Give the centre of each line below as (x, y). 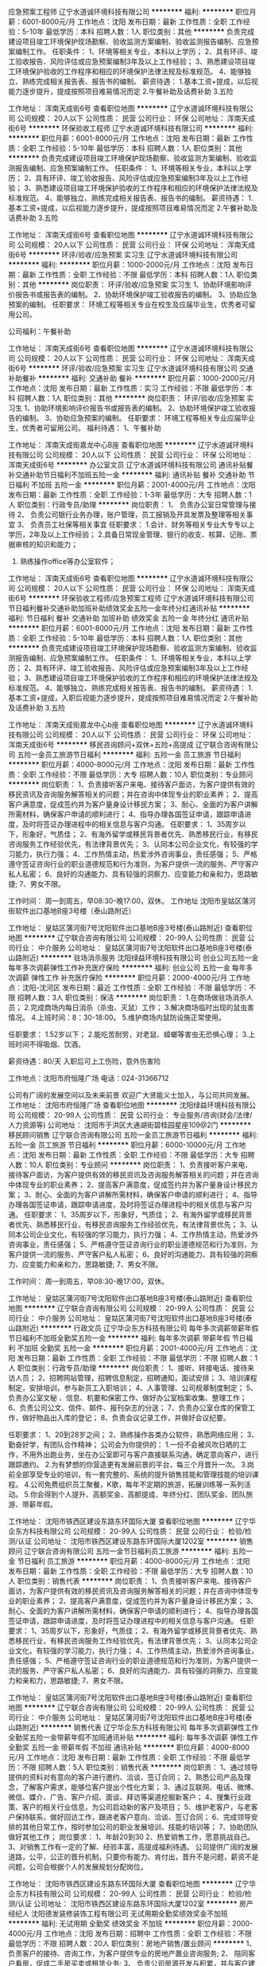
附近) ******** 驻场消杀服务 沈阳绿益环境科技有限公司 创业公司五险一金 (140, 958)
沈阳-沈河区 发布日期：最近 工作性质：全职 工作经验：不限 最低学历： (135, 987)
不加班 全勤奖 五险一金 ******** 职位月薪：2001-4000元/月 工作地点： (134, 1348)
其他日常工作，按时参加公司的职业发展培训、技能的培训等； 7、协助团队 (140, 1827)
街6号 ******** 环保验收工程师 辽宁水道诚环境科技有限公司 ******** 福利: (131, 128)
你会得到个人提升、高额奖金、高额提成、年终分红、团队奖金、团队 (138, 1494)
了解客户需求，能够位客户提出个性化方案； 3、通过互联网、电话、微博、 (140, 1787)
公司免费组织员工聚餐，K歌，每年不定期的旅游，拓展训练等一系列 (137, 1484)
